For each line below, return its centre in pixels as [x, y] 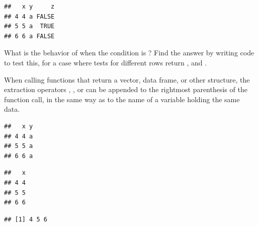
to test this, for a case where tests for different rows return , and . [106, 62]
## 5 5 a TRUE [29, 26]
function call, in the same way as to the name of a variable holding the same [122, 99]
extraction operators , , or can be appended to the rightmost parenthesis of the [126, 89]
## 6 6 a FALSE [29, 36]
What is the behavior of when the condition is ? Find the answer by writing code [129, 53]
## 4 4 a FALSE [29, 16]
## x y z [29, 7]
